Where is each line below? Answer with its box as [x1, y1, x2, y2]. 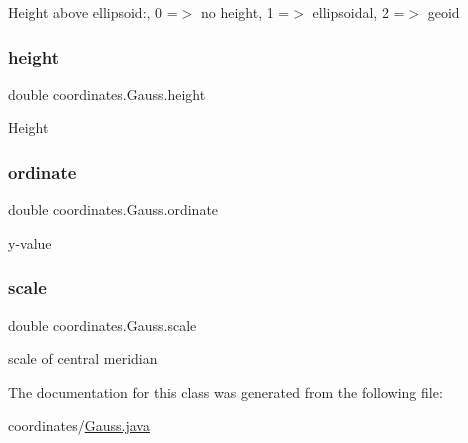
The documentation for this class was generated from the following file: [8, 381, 443, 402]
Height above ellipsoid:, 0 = [8, 2, 178, 22]
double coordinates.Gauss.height [8, 83, 206, 104]
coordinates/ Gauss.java [8, 415, 150, 436]
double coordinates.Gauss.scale [8, 314, 197, 335]
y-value [8, 232, 52, 253]
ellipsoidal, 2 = [312, 2, 405, 22]
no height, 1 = [200, 2, 290, 22]
